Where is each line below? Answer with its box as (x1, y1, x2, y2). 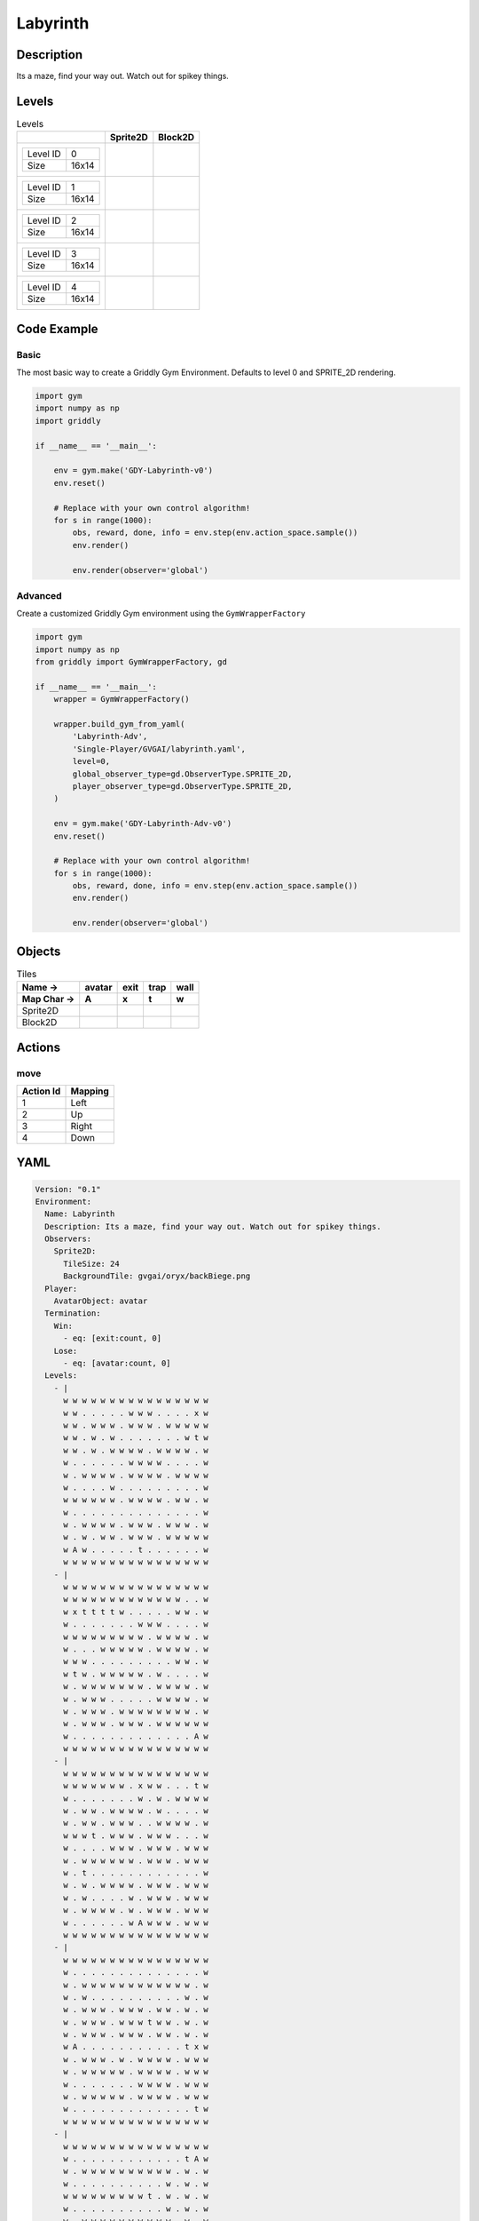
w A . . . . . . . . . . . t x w (63, 2042, 208, 2052)
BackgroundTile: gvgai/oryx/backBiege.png (63, 1271, 251, 1281)
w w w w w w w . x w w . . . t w (63, 1781, 208, 1791)
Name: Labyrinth (44, 1209, 115, 1219)
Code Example (16, 321, 98, 337)
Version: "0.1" (35, 1184, 101, 1194)
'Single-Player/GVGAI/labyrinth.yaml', (72, 744, 246, 754)
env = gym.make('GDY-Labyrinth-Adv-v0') (53, 818, 232, 829)
